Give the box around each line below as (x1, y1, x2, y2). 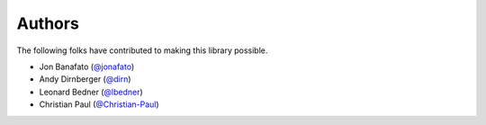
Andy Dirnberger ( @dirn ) (39, 74, 131, 85)
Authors (16, 13, 80, 33)
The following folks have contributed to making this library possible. (16, 45, 268, 56)
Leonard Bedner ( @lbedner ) (39, 86, 143, 97)
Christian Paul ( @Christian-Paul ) (39, 99, 159, 110)
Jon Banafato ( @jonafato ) (39, 61, 135, 72)
